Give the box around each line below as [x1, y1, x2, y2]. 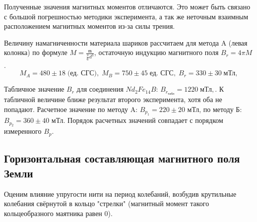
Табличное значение [4, 84, 64, 94]
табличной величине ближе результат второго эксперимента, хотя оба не [4, 94, 222, 105]
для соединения [76, 84, 124, 94]
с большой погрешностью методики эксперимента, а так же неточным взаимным [4, 11, 249, 21]
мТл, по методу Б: [187, 104, 242, 114]
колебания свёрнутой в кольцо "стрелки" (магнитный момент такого [4, 198, 209, 209]
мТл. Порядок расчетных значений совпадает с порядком [51, 115, 223, 125]
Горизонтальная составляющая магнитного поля [4, 151, 240, 166]
